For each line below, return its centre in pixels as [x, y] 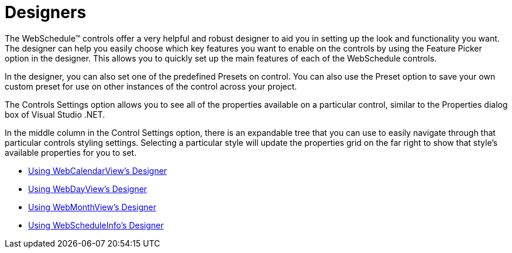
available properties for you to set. [71, 152]
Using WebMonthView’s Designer [92, 207]
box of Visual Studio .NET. [55, 114]
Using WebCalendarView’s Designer [98, 170]
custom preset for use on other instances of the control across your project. [151, 86]
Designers [46, 12]
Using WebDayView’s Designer [88, 189]
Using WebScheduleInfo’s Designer [96, 225]
